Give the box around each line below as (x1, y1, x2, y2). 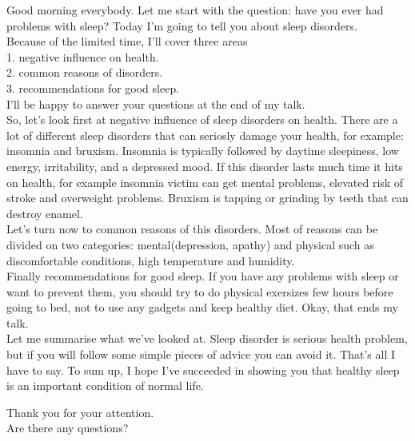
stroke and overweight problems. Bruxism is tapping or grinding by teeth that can (6, 189, 409, 206)
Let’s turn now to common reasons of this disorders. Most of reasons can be (6, 220, 378, 237)
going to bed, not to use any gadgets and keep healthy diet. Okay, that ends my (6, 299, 398, 316)
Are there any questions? (6, 419, 129, 436)
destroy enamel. (6, 205, 83, 221)
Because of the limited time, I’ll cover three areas (6, 33, 248, 50)
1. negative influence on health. (6, 48, 159, 65)
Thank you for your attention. (6, 403, 154, 420)
